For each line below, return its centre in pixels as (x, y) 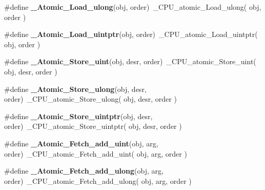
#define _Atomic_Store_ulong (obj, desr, (75, 89)
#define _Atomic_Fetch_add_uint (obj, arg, (81, 143)
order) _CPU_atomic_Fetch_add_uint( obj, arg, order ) (96, 153)
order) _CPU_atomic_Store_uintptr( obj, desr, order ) (93, 126)
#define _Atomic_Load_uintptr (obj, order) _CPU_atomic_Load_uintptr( (131, 34)
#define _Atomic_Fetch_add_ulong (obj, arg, (84, 171)
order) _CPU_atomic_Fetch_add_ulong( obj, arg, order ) (98, 180)
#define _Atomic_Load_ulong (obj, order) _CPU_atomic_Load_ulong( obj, (133, 7)
